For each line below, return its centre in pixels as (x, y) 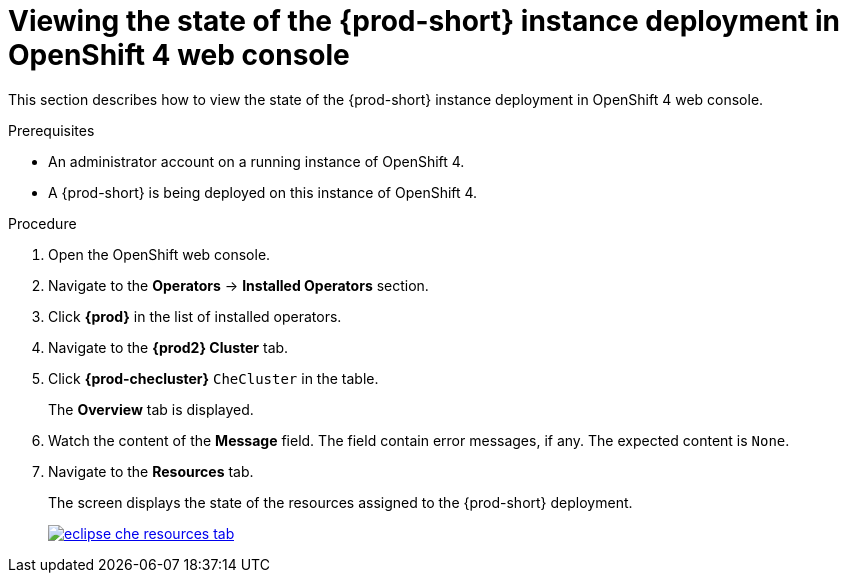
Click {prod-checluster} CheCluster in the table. (213, 378)
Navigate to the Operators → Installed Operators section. (238, 285)
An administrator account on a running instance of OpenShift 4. (256, 161)
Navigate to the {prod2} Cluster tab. (168, 347)
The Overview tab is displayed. (151, 409)
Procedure (42, 223)
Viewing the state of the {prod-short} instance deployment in (424, 21)
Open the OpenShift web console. (159, 254)
